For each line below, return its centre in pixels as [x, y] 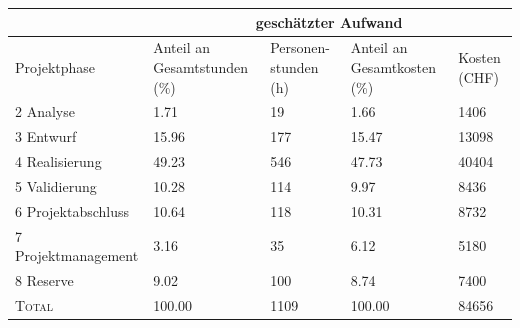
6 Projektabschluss [72, 210]
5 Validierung [56, 185]
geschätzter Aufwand [329, 21]
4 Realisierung [58, 161]
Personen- [300, 47]
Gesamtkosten [393, 66]
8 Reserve [44, 280]
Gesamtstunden [200, 66]
